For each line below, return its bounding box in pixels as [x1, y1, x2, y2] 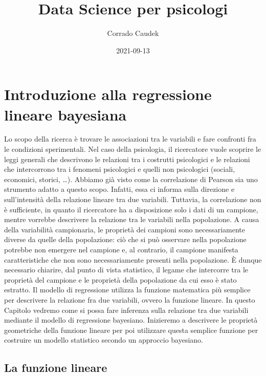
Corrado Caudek [107, 28, 159, 38]
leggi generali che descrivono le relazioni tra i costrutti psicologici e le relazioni [4, 153, 250, 164]
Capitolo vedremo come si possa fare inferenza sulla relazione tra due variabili [4, 304, 249, 315]
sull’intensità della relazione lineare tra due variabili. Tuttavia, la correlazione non [4, 194, 261, 204]
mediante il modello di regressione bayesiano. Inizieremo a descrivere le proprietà [4, 314, 258, 325]
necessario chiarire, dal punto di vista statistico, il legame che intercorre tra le [4, 264, 249, 275]
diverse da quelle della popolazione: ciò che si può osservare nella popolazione [4, 234, 247, 245]
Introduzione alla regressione [4, 84, 212, 105]
